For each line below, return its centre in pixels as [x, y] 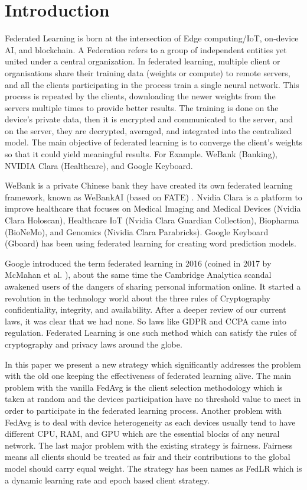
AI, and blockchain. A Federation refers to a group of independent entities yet [146, 49]
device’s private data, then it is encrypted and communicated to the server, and [149, 119]
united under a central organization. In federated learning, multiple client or [143, 61]
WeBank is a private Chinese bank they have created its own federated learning [149, 185]
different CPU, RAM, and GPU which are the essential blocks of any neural [142, 434]
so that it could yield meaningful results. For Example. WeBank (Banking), [141, 154]
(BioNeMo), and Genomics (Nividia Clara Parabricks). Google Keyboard [137, 231]
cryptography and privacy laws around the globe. [94, 344]
